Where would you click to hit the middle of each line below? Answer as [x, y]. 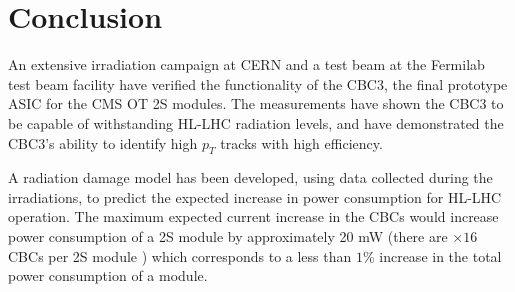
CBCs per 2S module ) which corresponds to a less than [180, 255]
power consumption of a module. [108, 275]
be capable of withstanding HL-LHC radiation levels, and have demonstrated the [256, 122]
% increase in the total [432, 255]
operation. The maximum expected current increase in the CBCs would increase [253, 216]
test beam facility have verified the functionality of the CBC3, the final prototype [258, 83]
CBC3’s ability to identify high [103, 142]
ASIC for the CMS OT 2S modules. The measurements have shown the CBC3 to [256, 103]
